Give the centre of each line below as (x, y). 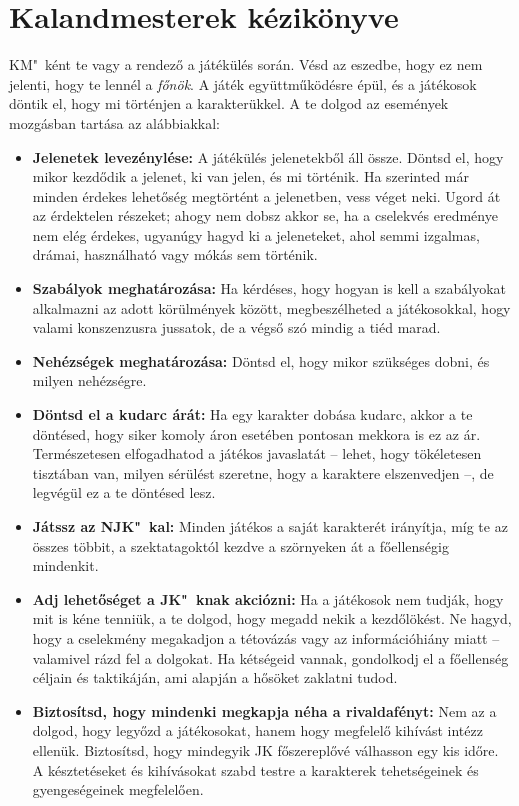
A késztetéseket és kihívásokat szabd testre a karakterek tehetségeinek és (255, 769)
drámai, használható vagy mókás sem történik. (175, 254)
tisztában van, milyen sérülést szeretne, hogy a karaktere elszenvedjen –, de (263, 472)
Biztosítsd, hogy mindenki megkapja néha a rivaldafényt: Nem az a (264, 710)
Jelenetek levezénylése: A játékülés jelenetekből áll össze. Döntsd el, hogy (268, 156)
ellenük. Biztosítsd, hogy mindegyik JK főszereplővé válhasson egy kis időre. (265, 749)
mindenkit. (65, 565)
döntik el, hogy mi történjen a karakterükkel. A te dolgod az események (229, 103)
